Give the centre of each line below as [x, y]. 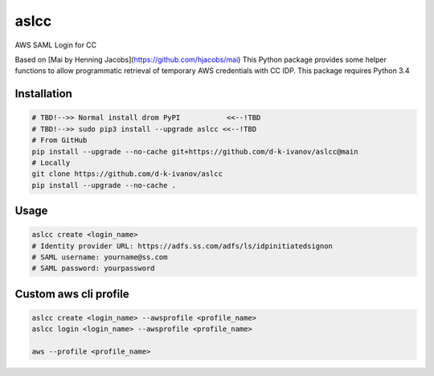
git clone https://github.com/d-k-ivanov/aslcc [127, 174]
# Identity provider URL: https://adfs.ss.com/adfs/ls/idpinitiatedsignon [182, 246]
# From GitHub [59, 140]
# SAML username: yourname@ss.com [100, 257]
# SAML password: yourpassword [94, 268]
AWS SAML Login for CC [56, 45]
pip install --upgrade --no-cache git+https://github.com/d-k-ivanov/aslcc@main [195, 151]
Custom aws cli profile [72, 294]
